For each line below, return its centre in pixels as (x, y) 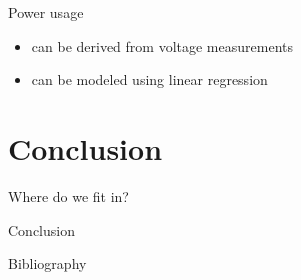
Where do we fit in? (68, 195)
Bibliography (47, 263)
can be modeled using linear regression (149, 79)
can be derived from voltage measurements (162, 45)
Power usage (46, 12)
